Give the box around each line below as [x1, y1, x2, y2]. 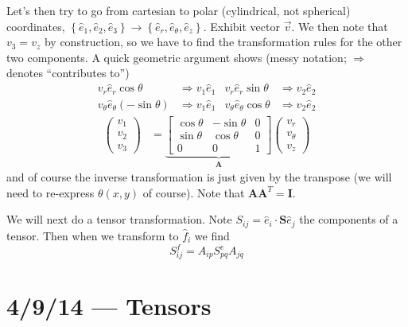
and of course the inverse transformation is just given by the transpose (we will [6, 169, 392, 185]
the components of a [299, 211, 398, 228]
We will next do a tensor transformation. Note [6, 211, 232, 228]
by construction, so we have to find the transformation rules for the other [44, 33, 402, 50]
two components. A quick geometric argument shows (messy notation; [6, 49, 347, 65]
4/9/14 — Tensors [6, 289, 212, 321]
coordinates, [6, 18, 65, 34]
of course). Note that [142, 184, 245, 200]
